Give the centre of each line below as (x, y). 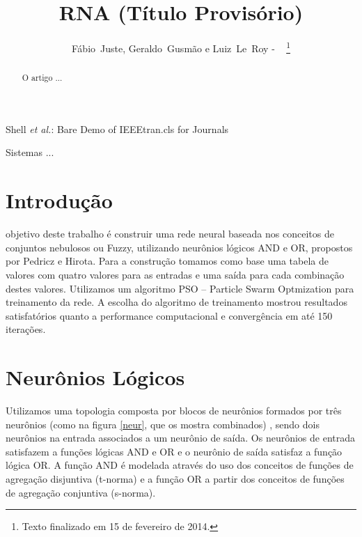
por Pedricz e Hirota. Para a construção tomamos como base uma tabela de (167, 261)
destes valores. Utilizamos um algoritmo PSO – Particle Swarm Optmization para (180, 288)
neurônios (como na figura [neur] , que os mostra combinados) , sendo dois (163, 424)
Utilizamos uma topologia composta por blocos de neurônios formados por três (174, 411)
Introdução (59, 200)
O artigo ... (42, 78)
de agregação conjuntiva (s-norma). (81, 492)
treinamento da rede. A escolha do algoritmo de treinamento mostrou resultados (176, 302)
